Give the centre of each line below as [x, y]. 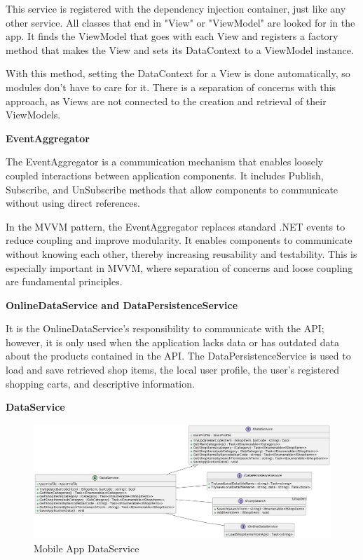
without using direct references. [73, 203]
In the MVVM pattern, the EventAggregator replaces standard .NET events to [176, 226]
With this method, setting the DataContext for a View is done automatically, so [178, 73]
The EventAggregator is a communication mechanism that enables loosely [165, 162]
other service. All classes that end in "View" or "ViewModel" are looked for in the [180, 22]
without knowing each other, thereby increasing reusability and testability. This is [181, 253]
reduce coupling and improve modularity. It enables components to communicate [179, 240]
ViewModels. [33, 115]
